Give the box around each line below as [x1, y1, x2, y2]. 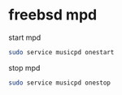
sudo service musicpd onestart [8, 48, 115, 56]
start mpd [8, 32, 41, 42]
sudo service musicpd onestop [8, 79, 111, 87]
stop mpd [8, 63, 41, 72]
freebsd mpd [8, 6, 98, 24]
